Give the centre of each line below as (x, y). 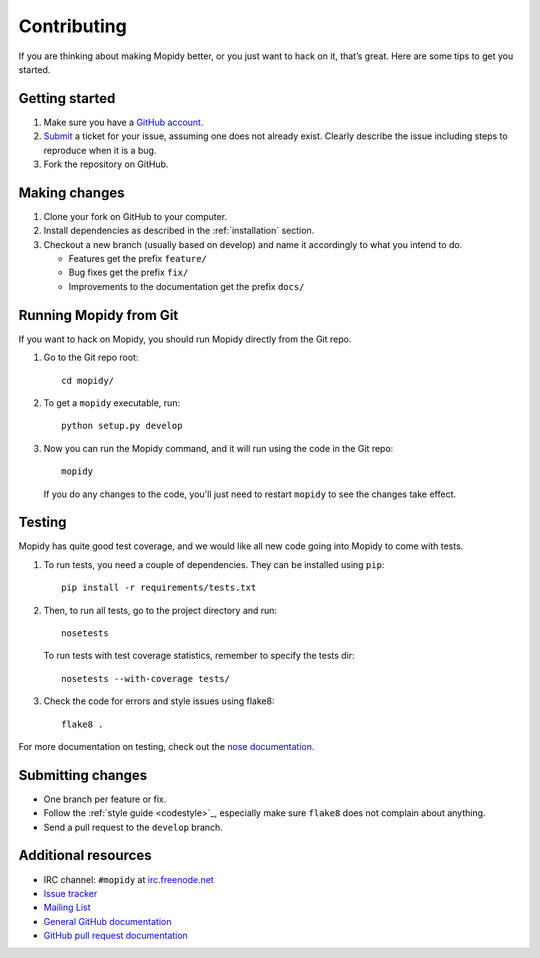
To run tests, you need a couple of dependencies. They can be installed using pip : (214, 564)
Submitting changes (83, 775)
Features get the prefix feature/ (137, 259)
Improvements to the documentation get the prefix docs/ (186, 286)
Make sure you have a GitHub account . (123, 122)
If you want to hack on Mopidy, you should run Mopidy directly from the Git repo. (185, 339)
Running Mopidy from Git (98, 315)
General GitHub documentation (107, 921)
